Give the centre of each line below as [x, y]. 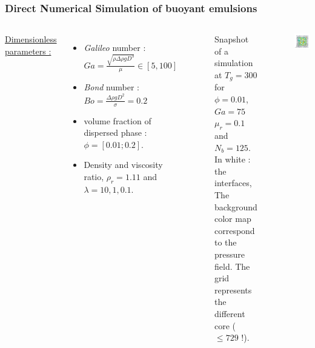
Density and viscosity [123, 165]
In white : [232, 159]
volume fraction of [118, 120]
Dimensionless [31, 39]
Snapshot [231, 39]
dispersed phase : [115, 132]
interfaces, [233, 183]
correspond [234, 230]
